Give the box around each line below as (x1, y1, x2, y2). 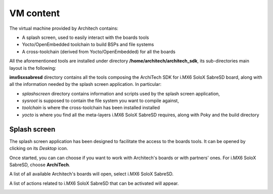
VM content (9, 8, 60, 19)
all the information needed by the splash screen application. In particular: (9, 81, 162, 87)
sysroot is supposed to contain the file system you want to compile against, (22, 98, 179, 104)
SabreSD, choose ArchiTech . (9, 162, 70, 168)
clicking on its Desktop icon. (9, 145, 68, 152)
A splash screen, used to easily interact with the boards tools (22, 34, 149, 40)
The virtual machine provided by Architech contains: (9, 25, 119, 31)
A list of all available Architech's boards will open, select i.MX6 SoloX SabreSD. (9, 171, 174, 177)
